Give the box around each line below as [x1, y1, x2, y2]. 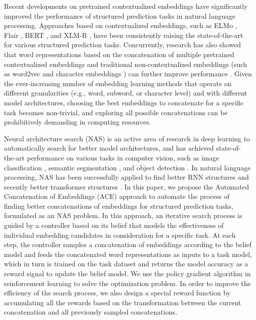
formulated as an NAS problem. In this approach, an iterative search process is [4, 210, 242, 221]
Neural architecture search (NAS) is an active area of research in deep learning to [4, 133, 250, 143]
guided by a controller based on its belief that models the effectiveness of [4, 220, 224, 230]
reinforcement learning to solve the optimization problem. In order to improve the [4, 278, 251, 288]
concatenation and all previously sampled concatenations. [4, 307, 177, 317]
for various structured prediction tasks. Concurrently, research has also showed [4, 39, 241, 50]
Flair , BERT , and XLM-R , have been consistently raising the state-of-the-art [4, 30, 243, 40]
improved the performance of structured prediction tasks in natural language [4, 10, 235, 21]
